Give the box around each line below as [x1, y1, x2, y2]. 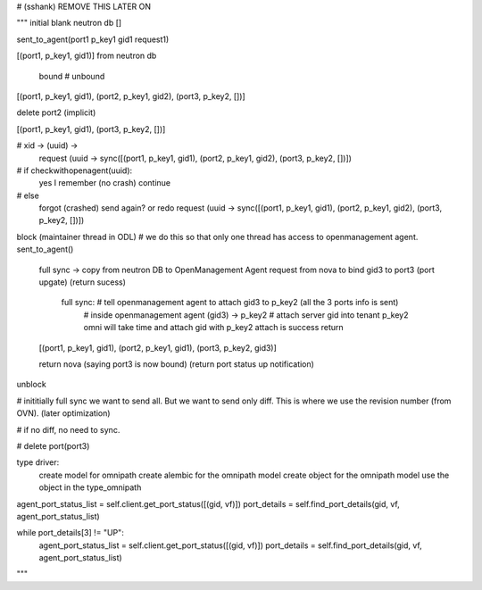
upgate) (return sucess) [38, 277, 127, 287]
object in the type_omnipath [38, 482, 142, 493]
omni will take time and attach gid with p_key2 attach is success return [83, 322, 344, 333]
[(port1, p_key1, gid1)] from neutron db [16, 50, 157, 62]
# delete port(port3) [16, 440, 90, 451]
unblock [16, 379, 46, 390]
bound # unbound [38, 71, 105, 81]
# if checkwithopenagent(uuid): [16, 165, 133, 176]
